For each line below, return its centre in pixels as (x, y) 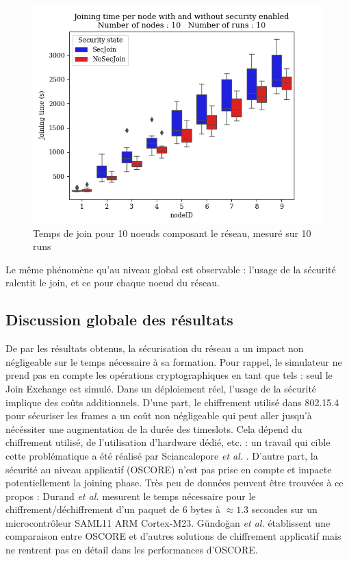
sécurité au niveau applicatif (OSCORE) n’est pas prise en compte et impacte (169, 469)
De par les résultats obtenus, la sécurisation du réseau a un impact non (155, 348)
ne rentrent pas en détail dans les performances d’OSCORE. (132, 550)
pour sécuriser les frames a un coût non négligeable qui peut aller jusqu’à (159, 415)
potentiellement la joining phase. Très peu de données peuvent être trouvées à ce (174, 483)
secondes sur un (284, 509)
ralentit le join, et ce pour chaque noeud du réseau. (113, 283)
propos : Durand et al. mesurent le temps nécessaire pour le (131, 496)
